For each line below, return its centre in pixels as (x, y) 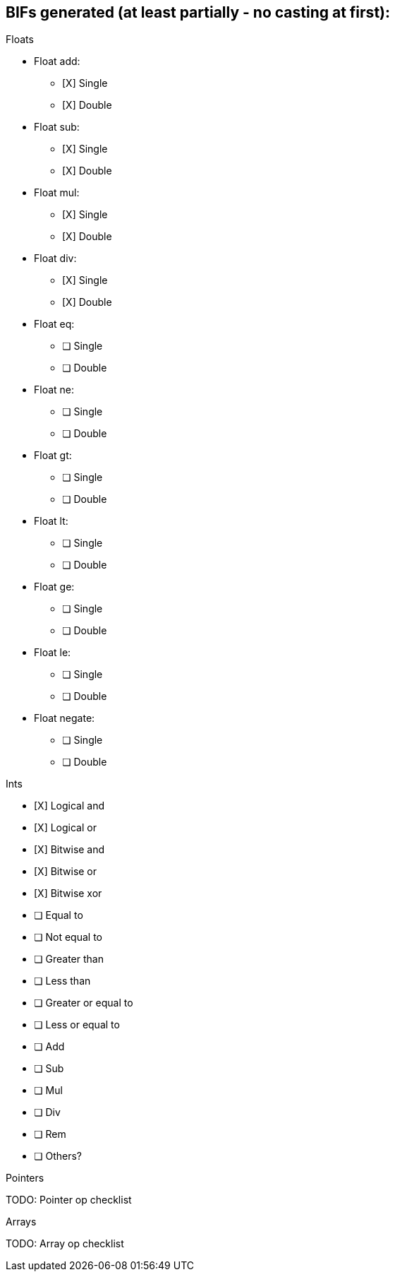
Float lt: (51, 521)
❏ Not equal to (68, 937)
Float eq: (54, 324)
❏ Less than (62, 981)
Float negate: (65, 718)
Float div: (55, 259)
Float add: (57, 61)
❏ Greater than (69, 959)
